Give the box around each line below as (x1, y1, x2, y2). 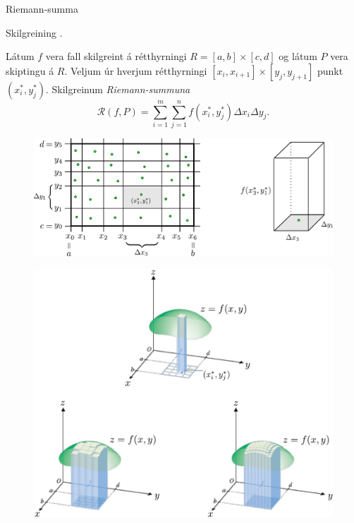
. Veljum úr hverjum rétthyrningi (64, 63, 207, 78)
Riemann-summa (6, 1, 78, 16)
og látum (279, 49, 317, 64)
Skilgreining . (6, 25, 63, 40)
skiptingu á (6, 63, 54, 78)
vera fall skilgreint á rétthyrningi (45, 49, 187, 64)
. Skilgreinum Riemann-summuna (45, 81, 190, 96)
